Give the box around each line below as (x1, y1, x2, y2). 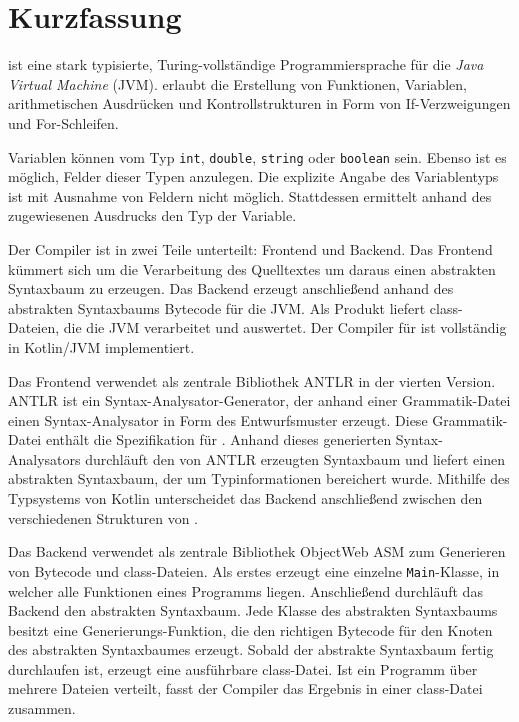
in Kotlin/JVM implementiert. (8, 336, 195, 357)
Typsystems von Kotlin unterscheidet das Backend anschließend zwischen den (8, 488, 483, 509)
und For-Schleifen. (8, 112, 119, 133)
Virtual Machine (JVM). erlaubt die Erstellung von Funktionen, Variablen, (8, 73, 467, 94)
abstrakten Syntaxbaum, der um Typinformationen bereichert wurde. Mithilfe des (8, 468, 510, 489)
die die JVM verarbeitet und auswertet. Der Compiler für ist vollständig (63, 317, 507, 338)
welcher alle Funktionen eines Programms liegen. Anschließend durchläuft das (8, 580, 483, 601)
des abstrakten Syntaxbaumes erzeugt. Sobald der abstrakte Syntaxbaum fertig (8, 639, 494, 660)
